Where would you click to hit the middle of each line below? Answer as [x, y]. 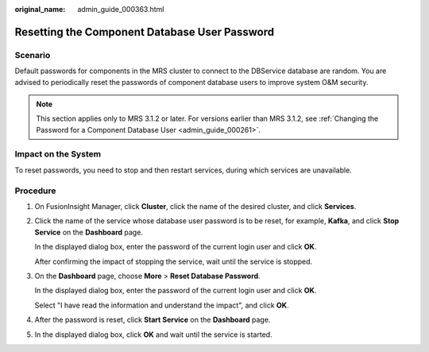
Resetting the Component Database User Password [144, 32]
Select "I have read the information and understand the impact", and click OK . [162, 305]
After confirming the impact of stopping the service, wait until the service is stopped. [174, 261]
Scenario [33, 55]
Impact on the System [58, 154]
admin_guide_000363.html [121, 9]
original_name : [40, 9]
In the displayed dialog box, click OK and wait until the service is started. [154, 335]
